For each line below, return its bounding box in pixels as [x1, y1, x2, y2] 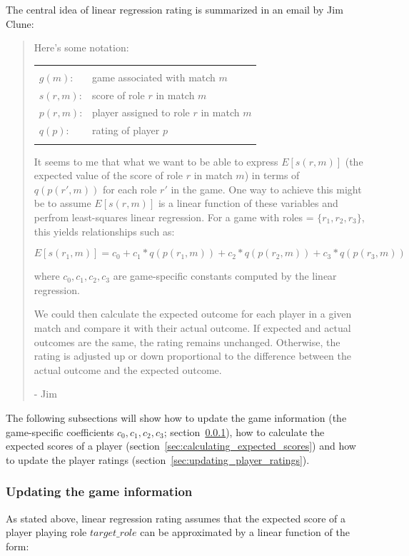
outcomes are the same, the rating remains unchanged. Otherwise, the [34, 334, 340, 349]
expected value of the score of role [34, 168, 183, 183]
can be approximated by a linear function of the [140, 525, 350, 540]
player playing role [6, 525, 87, 540]
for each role [102, 181, 157, 196]
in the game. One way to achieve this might [171, 181, 362, 196]
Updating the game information [6, 482, 193, 500]
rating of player [92, 123, 160, 138]
